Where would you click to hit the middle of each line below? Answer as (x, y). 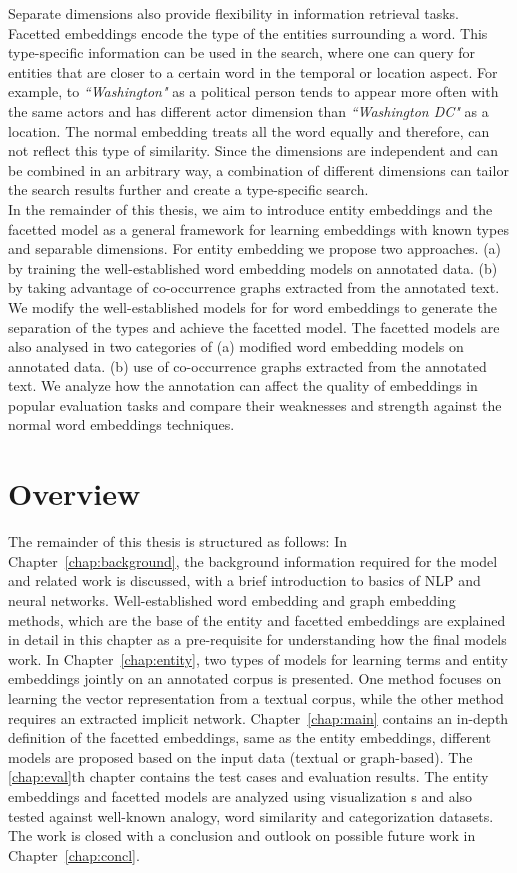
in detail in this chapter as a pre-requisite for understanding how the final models (257, 639)
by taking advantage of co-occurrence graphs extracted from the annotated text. (254, 287)
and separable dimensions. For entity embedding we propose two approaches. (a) (255, 248)
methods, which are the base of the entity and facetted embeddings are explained (257, 619)
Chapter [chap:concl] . (74, 854)
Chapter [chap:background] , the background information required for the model (253, 560)
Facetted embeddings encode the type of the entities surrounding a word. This (248, 32)
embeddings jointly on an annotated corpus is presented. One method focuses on (255, 678)
